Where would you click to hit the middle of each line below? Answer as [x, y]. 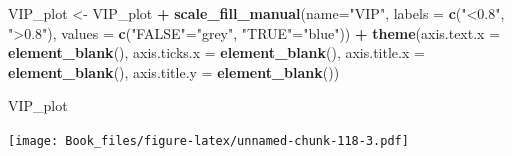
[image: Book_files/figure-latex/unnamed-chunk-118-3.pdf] [208, 140]
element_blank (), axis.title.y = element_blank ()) [174, 71]
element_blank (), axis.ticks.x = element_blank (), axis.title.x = [216, 52]
